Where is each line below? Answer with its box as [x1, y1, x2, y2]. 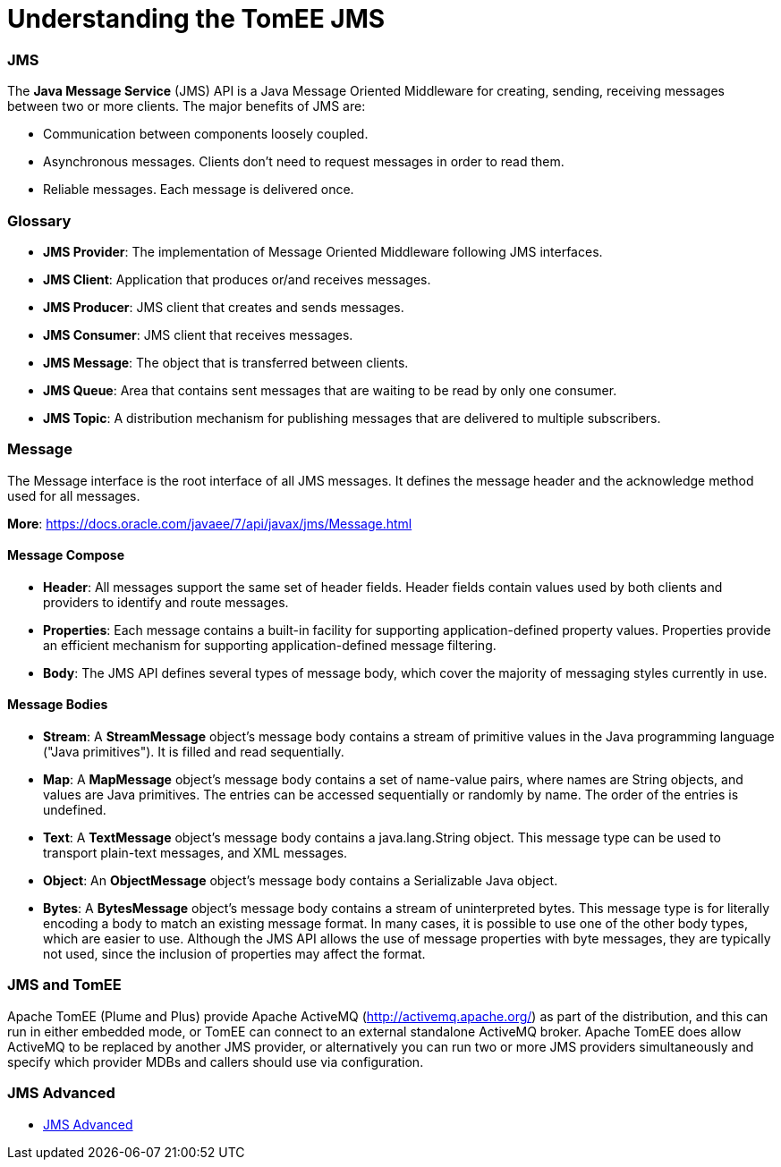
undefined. [43, 802, 106, 818]
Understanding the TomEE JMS [7, 4, 386, 34]
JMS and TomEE [7, 976, 122, 994]
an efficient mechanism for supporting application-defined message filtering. [43, 637, 497, 653]
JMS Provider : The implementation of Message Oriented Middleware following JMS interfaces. [43, 243, 603, 259]
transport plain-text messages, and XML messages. [43, 845, 348, 861]
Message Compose [7, 547, 125, 563]
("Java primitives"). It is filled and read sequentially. [43, 744, 344, 760]
